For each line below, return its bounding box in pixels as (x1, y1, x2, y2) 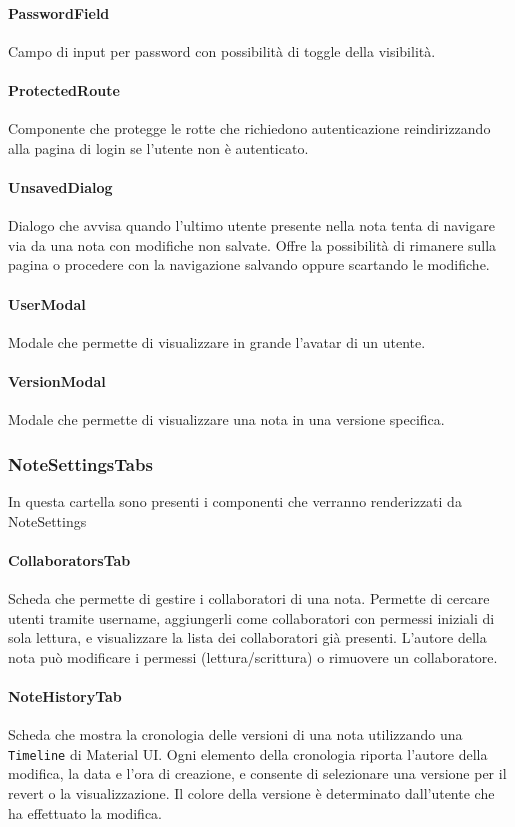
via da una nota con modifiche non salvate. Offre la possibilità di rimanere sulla (8, 234, 497, 255)
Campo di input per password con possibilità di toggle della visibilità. (8, 40, 436, 61)
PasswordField (8, 2, 110, 23)
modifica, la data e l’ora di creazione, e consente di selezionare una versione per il (8, 763, 507, 784)
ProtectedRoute (8, 79, 120, 100)
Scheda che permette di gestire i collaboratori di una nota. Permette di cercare (8, 587, 490, 608)
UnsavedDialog (8, 176, 113, 197)
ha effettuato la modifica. (8, 802, 162, 823)
